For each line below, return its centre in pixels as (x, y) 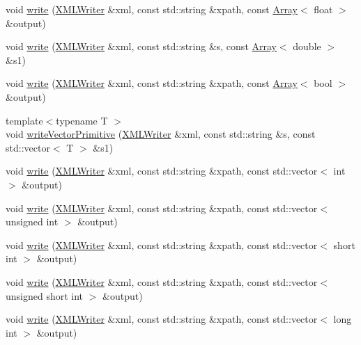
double (307, 46)
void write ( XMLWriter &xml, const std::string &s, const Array (141, 46)
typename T (82, 120)
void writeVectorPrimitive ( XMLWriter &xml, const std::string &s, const (161, 134)
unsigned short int (45, 295)
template (24, 120)
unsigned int (32, 222)
